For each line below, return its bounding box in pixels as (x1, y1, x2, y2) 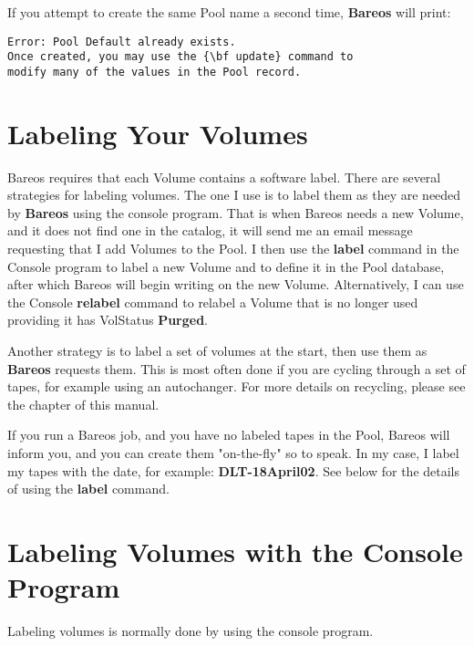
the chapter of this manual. (7, 394, 160, 413)
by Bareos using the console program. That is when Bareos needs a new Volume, (7, 203, 464, 222)
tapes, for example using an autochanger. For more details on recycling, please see (7, 377, 466, 396)
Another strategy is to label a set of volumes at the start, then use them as (7, 341, 428, 360)
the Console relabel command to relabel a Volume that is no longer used (7, 292, 418, 311)
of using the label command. (7, 479, 170, 498)
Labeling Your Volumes (7, 114, 308, 151)
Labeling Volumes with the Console (7, 532, 463, 569)
